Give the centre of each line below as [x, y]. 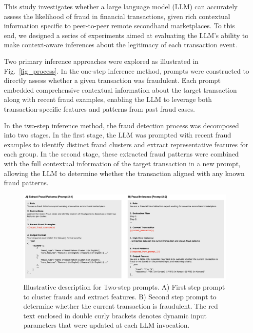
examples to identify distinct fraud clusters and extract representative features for [126, 144]
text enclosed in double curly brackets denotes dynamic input [115, 315]
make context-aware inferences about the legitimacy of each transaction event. [121, 45]
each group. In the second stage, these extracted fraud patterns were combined [121, 154]
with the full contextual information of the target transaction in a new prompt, [122, 163]
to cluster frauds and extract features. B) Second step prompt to [120, 296]
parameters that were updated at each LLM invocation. [107, 325]
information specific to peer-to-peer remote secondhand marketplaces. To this [119, 26]
